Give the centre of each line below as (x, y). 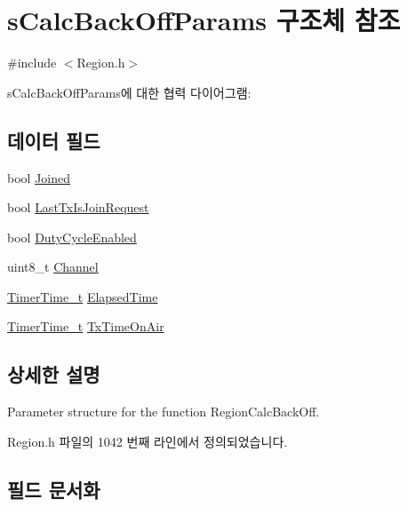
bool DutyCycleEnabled (72, 237)
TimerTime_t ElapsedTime (83, 296)
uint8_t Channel (53, 267)
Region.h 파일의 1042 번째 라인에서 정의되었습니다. (148, 441)
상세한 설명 (54, 374)
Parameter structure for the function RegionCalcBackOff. (164, 412)
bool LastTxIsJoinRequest (78, 207)
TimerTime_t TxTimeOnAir (86, 326)
